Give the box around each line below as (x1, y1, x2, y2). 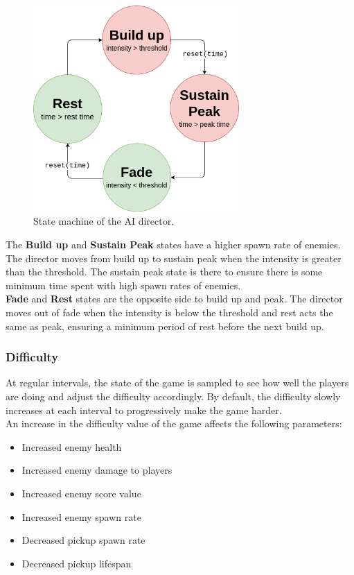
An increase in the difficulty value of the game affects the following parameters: (6, 416, 342, 431)
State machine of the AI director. (33, 214, 175, 228)
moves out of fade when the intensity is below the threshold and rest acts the (6, 304, 333, 319)
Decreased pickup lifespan (21, 556, 132, 570)
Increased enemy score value (21, 486, 141, 500)
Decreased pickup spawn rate (21, 533, 145, 547)
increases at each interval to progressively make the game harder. (6, 402, 282, 417)
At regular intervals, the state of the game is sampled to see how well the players (6, 375, 349, 390)
